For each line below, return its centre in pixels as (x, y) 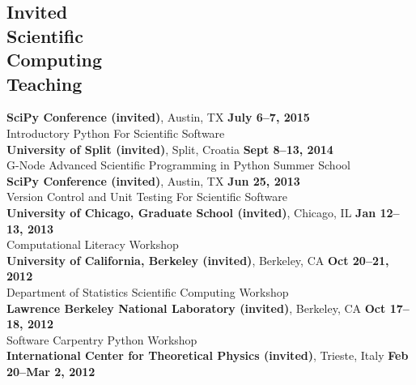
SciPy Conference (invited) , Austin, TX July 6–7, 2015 (158, 117)
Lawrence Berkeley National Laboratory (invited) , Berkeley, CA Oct (196, 308)
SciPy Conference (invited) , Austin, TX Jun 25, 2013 (153, 180)
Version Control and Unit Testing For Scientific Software (147, 197)
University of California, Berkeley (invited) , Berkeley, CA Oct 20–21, (198, 260)
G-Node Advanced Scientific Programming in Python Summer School (178, 165)
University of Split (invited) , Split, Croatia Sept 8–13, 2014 (170, 149)
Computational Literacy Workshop (93, 244)
